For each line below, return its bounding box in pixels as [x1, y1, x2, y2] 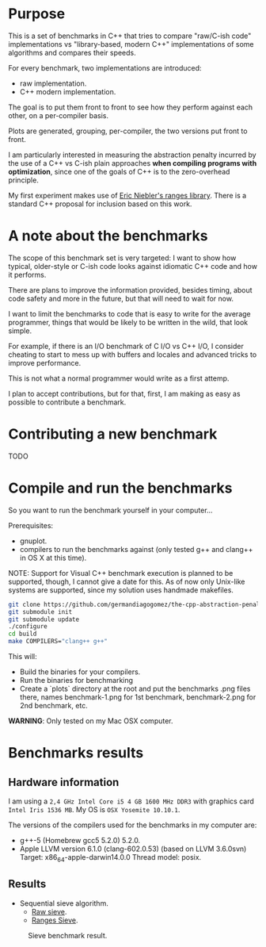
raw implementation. [19, 79, 87, 88]
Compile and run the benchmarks [8, 479, 233, 497]
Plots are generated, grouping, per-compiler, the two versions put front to [8, 126, 248, 136]
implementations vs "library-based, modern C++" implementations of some [8, 39, 255, 48]
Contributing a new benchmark [8, 425, 218, 443]
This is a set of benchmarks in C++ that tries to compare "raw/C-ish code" [8, 31, 252, 40]
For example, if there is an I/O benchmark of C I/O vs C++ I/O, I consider [8, 341, 244, 351]
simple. [8, 326, 32, 335]
